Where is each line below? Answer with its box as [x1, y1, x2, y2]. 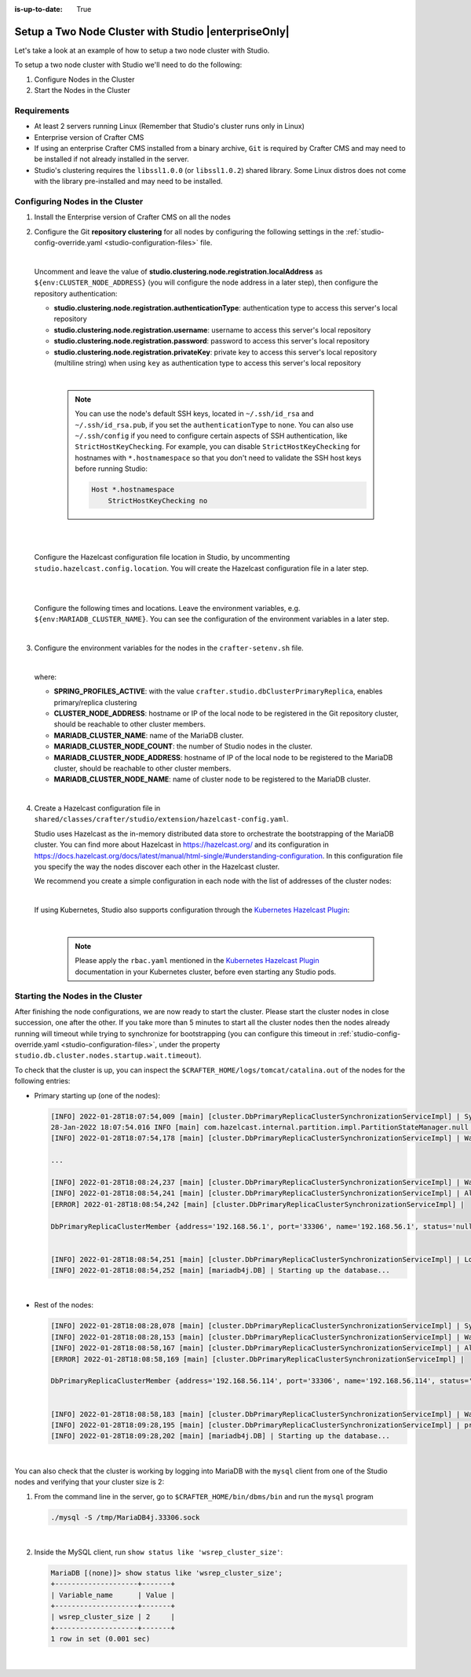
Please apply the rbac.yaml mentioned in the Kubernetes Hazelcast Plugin [75, 956, 319, 965]
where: [34, 672, 57, 682]
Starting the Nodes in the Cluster [14, 991, 143, 1002]
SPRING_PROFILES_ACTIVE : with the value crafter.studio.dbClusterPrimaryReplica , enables [53, 686, 383, 696]
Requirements [14, 105, 70, 116]
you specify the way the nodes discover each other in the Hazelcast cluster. [34, 862, 280, 872]
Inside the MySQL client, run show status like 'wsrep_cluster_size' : [34, 1547, 283, 1557]
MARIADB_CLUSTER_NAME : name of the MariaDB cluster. [53, 730, 244, 740]
